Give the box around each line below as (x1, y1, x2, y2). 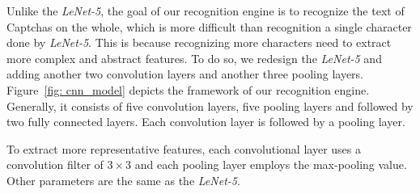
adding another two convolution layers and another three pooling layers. (6, 65, 363, 82)
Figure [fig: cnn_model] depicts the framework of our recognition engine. (6, 81, 370, 98)
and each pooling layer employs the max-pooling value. (134, 156, 407, 173)
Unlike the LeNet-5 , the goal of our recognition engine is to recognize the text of (6, 2, 405, 19)
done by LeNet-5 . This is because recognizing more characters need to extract (6, 34, 392, 51)
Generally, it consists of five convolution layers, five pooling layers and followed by (6, 97, 414, 114)
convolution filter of (6, 156, 104, 173)
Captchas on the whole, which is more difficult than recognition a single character (6, 18, 412, 35)
